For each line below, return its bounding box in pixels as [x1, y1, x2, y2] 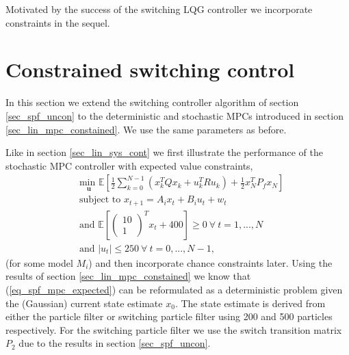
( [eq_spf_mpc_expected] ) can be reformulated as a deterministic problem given [5, 282, 343, 297]
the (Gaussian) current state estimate [5, 295, 163, 310]
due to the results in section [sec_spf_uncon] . [18, 336, 211, 350]
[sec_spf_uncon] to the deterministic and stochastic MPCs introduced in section [5, 108, 344, 122]
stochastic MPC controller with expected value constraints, [5, 158, 253, 172]
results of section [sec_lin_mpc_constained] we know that [5, 269, 251, 283]
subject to [79, 195, 121, 205]
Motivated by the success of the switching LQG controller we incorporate [5, 2, 313, 16]
